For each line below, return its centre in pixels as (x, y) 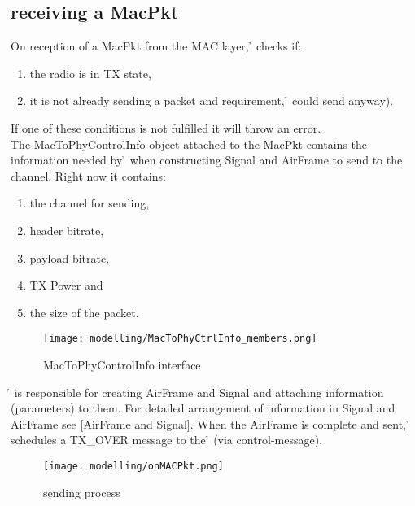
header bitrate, (67, 230)
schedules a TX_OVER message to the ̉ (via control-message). (167, 440)
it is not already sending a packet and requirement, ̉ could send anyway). (212, 100)
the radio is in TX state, (90, 73)
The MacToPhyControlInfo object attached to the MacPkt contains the (189, 144)
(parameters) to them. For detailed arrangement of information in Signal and (203, 408)
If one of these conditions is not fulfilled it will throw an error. (166, 127)
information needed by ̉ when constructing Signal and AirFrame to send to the (207, 160)
